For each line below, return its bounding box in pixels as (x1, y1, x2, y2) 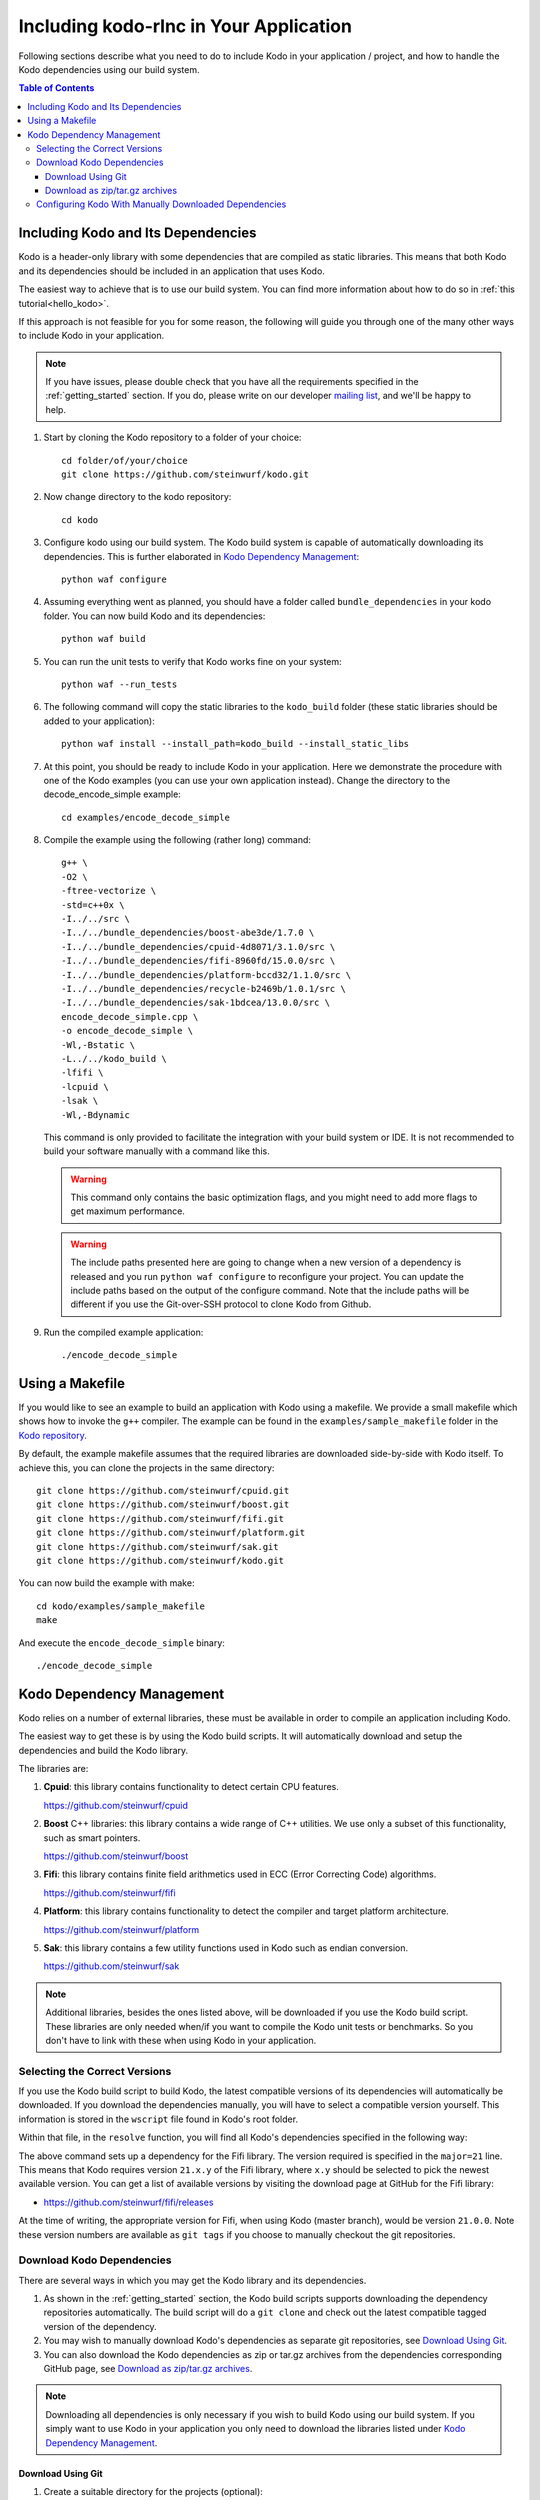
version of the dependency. (43, 2320, 157, 2332)
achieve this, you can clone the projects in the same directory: (18, 1461, 275, 1474)
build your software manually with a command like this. (43, 1145, 270, 1157)
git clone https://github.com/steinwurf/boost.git (36, 1499, 290, 1510)
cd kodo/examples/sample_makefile (36, 1600, 205, 1612)
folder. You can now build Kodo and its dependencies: (43, 610, 266, 622)
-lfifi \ (61, 1067, 104, 1079)
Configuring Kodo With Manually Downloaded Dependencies (36, 198, 287, 210)
